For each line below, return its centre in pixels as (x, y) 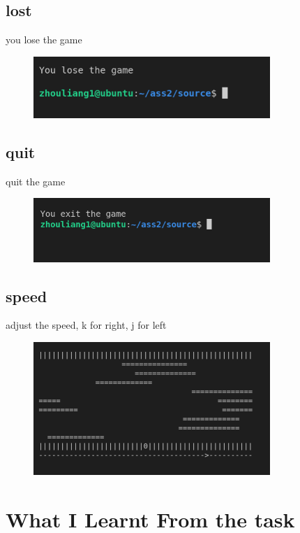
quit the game (36, 181)
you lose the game (44, 40)
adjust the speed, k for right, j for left (86, 325)
